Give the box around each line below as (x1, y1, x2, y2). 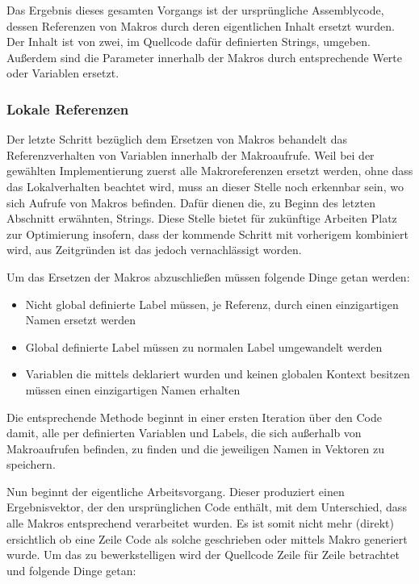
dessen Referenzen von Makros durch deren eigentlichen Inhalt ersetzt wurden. (6, 17, 395, 34)
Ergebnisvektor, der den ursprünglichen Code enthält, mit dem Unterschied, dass (6, 498, 407, 515)
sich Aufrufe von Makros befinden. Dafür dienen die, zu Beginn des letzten (6, 194, 375, 211)
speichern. (6, 456, 56, 473)
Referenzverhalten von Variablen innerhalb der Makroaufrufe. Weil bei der (6, 146, 375, 163)
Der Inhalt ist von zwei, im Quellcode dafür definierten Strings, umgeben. (6, 33, 371, 50)
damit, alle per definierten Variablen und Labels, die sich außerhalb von (6, 424, 362, 441)
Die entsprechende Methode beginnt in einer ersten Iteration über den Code (6, 408, 382, 425)
